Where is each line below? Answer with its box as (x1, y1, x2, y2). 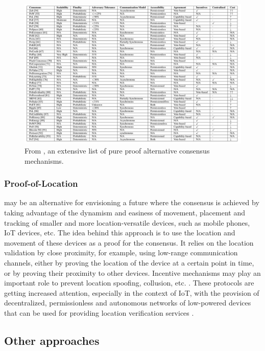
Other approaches (4, 332, 100, 348)
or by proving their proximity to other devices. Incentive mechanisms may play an (4, 267, 261, 278)
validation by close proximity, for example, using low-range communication (4, 247, 238, 258)
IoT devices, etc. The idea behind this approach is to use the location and (4, 227, 235, 238)
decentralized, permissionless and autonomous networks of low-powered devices (4, 297, 251, 308)
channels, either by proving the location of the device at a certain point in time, (4, 257, 254, 268)
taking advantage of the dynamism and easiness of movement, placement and (4, 207, 245, 218)
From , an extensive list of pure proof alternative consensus (25, 145, 210, 156)
